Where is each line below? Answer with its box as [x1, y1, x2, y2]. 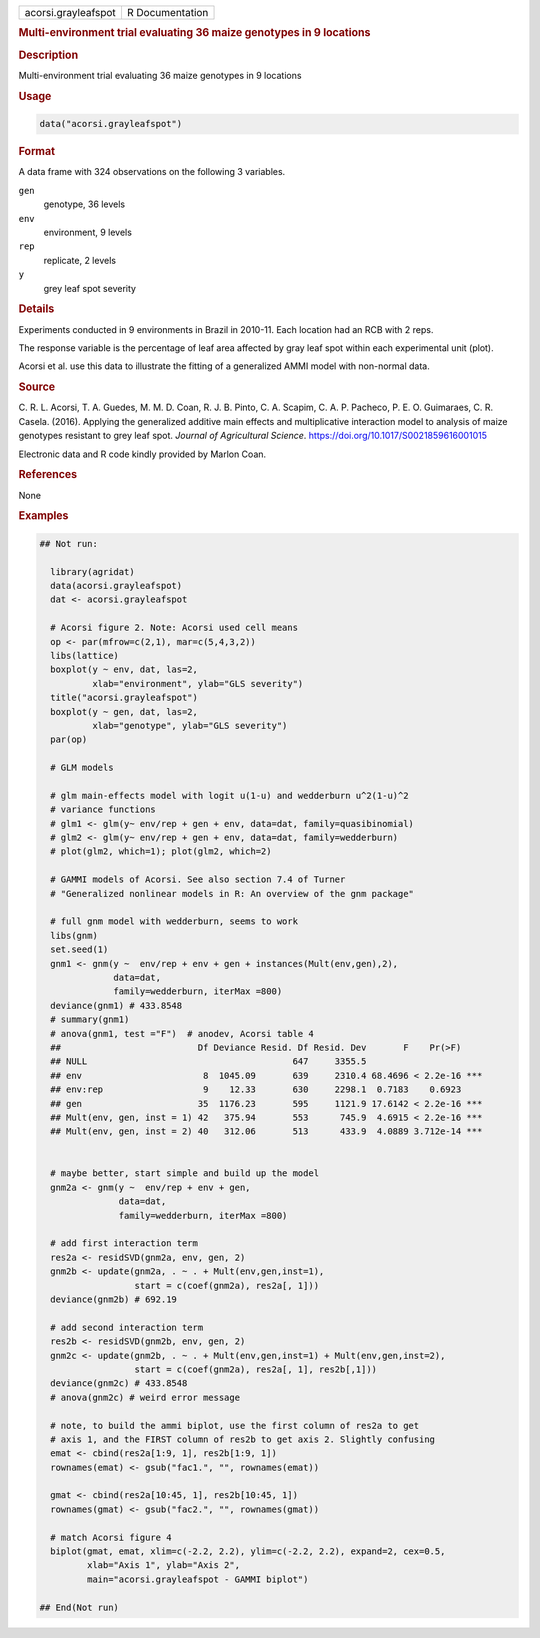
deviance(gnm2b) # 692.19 [50, 1293, 177, 1305]
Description [18, 48, 79, 62]
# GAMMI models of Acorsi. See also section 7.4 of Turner [50, 874, 346, 885]
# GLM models [50, 762, 114, 774]
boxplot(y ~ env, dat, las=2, [50, 664, 199, 675]
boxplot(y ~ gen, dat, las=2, [50, 706, 199, 717]
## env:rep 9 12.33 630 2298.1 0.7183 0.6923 [50, 1084, 462, 1095]
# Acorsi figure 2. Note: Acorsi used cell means [50, 622, 299, 634]
